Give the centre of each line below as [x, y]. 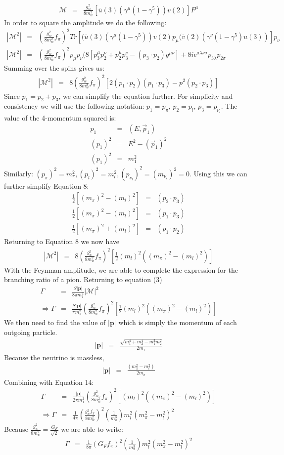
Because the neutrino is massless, [54, 357]
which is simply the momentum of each [178, 322]
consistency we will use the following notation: [74, 106]
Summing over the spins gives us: [54, 68]
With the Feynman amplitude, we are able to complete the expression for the [121, 269]
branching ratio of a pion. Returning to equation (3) [83, 279]
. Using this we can [218, 173]
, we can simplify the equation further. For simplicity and [146, 96]
